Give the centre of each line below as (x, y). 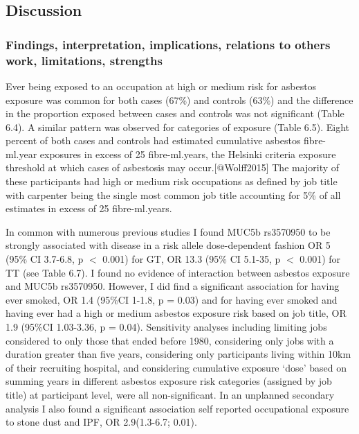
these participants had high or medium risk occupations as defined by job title (172, 181)
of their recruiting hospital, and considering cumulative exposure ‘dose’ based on (176, 367)
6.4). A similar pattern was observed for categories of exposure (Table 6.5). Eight (178, 127)
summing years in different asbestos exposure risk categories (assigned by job (169, 381)
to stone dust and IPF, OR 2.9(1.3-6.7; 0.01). (101, 422)
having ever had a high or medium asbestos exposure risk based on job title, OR (176, 313)
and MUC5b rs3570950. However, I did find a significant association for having (173, 286)
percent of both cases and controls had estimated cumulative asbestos (153, 140)
